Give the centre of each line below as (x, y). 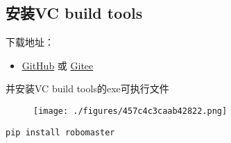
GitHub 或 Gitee (58, 65)
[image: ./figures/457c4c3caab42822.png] (130, 111)
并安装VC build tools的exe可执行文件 (87, 89)
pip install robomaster (60, 132)
